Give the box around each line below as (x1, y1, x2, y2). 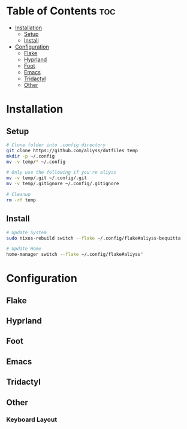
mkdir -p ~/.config (6, 153, 55, 159)
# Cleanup (6, 192, 31, 198)
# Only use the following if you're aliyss (6, 170, 117, 176)
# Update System (6, 229, 47, 235)
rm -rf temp (6, 197, 36, 203)
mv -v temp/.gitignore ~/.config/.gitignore (6, 181, 119, 187)
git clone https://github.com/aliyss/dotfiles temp (6, 147, 138, 153)
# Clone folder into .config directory (6, 142, 106, 148)
